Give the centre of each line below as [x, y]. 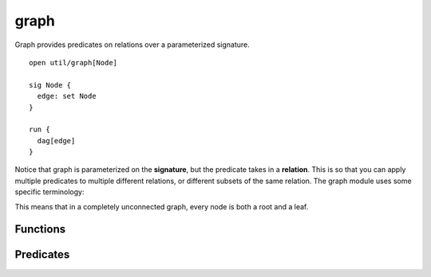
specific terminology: [49, 192]
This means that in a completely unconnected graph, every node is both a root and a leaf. [162, 206]
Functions [40, 230]
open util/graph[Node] [73, 62]
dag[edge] [56, 140]
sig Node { [50, 85]
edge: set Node [67, 96]
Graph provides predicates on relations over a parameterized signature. [132, 45]
